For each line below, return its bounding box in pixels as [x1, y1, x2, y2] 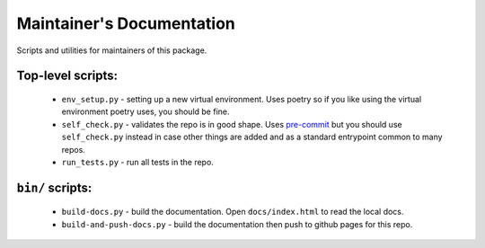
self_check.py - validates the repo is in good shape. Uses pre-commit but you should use [61, 119, 403, 129]
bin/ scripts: [16, 180, 93, 195]
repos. [61, 144, 85, 155]
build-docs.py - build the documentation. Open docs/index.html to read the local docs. [61, 207, 404, 217]
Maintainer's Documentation [16, 13, 235, 33]
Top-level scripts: [16, 68, 119, 84]
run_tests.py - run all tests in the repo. [61, 156, 215, 167]
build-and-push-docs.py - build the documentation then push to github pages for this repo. [61, 218, 413, 229]
